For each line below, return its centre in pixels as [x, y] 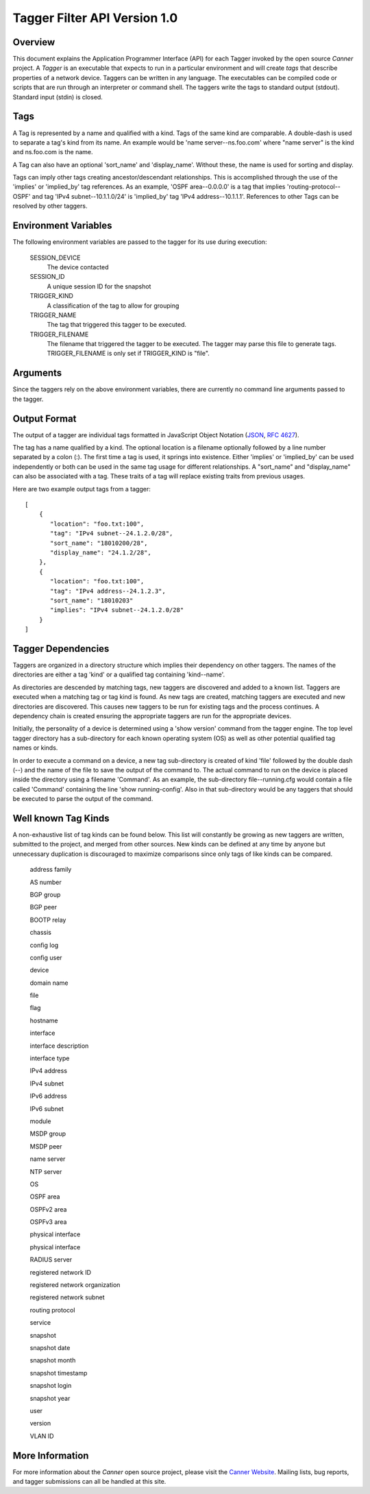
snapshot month [53, 1360]
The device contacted [78, 267]
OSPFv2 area [48, 1209]
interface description [59, 1046]
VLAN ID [42, 1436]
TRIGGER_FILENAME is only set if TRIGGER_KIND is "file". [128, 354]
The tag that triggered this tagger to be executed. [117, 325]
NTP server [46, 1171]
